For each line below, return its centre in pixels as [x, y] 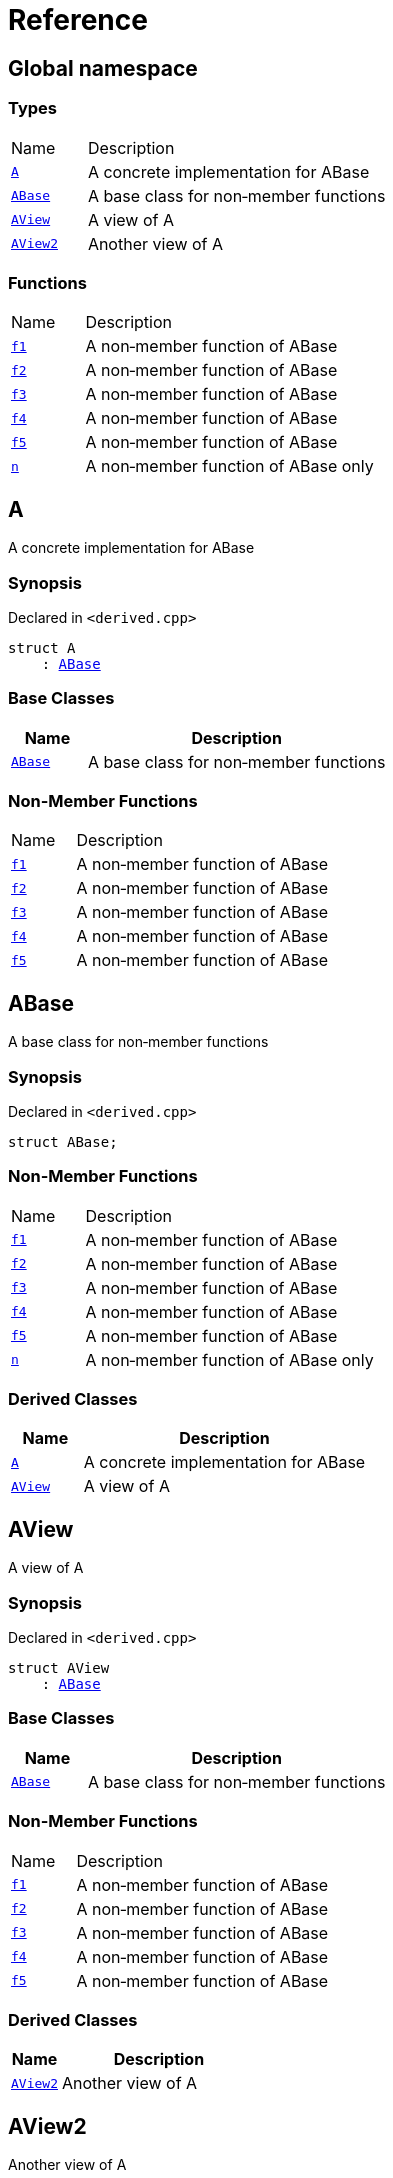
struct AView [59, 1668]
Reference [78, 20]
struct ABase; [63, 1141]
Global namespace [103, 68]
